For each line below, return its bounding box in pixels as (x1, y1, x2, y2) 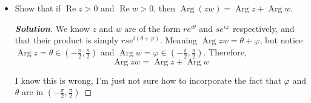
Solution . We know (15, 22, 90, 34)
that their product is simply (15, 34, 119, 46)
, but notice (259, 34, 303, 46)
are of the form (124, 22, 181, 34)
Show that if (15, 2, 61, 14)
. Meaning (159, 34, 197, 46)
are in (22, 86, 44, 98)
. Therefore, (203, 45, 247, 58)
